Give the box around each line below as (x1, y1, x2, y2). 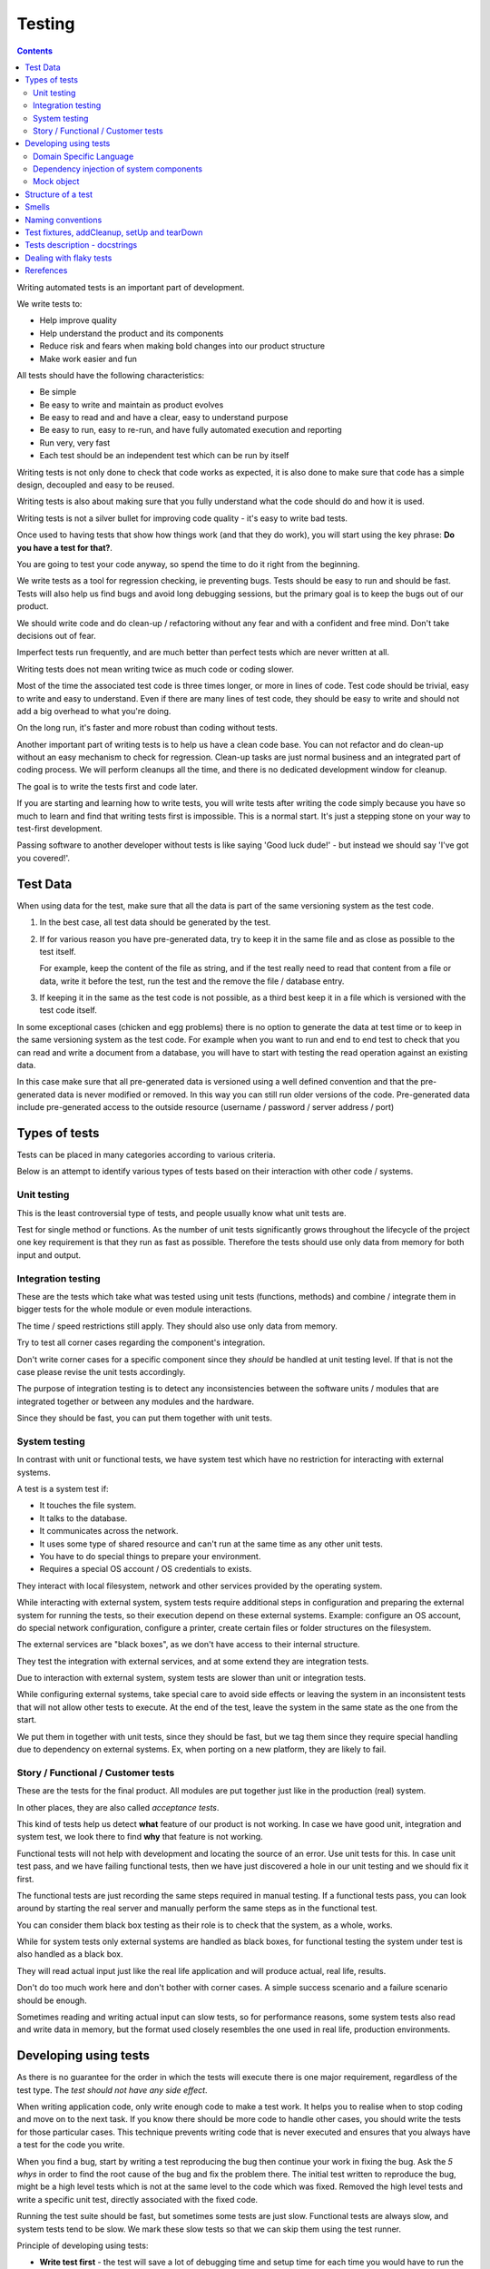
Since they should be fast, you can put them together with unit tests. (16, 1412, 272, 1424)
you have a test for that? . (16, 542, 113, 553)
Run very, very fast (39, 437, 111, 448)
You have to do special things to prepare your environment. (39, 1550, 261, 1561)
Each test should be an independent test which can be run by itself (39, 450, 289, 461)
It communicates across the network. (39, 1526, 179, 1537)
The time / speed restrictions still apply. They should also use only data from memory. (16, 1321, 338, 1331)
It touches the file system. (39, 1500, 136, 1511)
